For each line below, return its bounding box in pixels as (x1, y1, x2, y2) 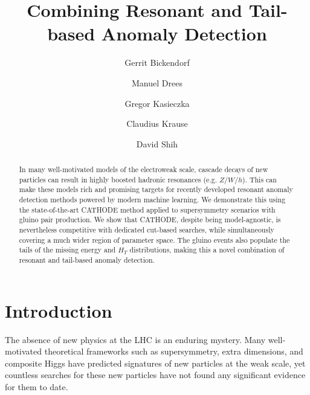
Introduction (5, 298, 112, 323)
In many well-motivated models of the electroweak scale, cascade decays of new (19, 164, 268, 175)
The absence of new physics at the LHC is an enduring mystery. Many (5, 333, 266, 345)
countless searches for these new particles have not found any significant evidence (5, 368, 306, 381)
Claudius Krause (126, 117, 188, 130)
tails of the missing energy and (19, 245, 116, 255)
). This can (242, 174, 277, 184)
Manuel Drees (132, 76, 182, 89)
